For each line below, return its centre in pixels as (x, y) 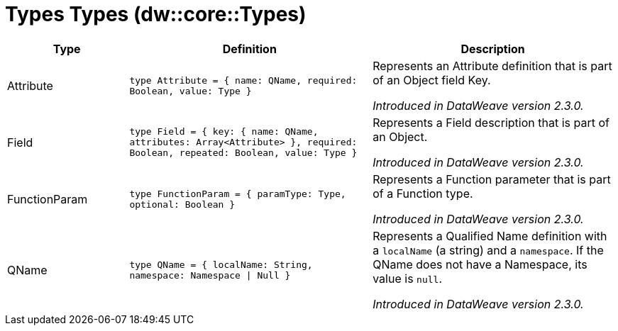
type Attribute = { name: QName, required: (243, 80)
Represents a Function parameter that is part (492, 179)
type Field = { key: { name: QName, (224, 132)
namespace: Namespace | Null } (210, 275)
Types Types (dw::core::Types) (156, 14)
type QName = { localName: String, (221, 264)
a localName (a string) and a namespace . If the (488, 250)
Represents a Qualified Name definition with (490, 236)
